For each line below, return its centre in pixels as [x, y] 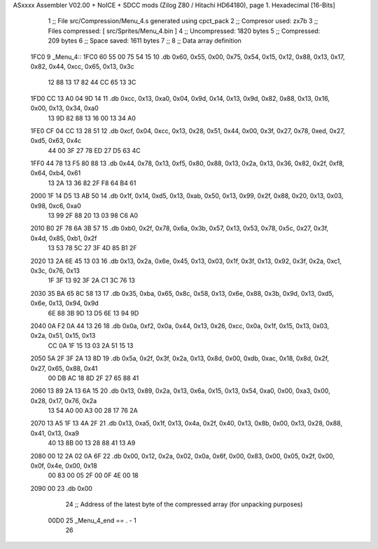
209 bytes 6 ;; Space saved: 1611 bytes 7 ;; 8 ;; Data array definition [145, 41]
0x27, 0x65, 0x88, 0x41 [64, 368]
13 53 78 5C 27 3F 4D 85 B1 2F [92, 248]
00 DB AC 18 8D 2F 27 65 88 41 [93, 378]
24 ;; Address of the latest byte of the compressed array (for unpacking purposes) [184, 504]
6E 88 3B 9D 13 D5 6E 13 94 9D [93, 313]
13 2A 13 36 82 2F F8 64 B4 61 [92, 183]
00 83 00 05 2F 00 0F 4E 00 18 [93, 475]
